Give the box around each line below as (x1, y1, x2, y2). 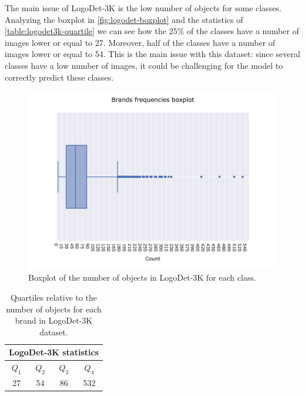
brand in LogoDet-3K (15, 314, 93, 327)
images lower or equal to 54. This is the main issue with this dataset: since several (5, 48, 300, 60)
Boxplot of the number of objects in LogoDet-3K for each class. (28, 271, 256, 284)
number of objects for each (6, 302, 102, 315)
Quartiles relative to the (10, 291, 98, 304)
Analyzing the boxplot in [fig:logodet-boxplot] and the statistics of (5, 13, 243, 25)
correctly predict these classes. (5, 71, 114, 83)
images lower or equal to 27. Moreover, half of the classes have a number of (5, 36, 276, 48)
